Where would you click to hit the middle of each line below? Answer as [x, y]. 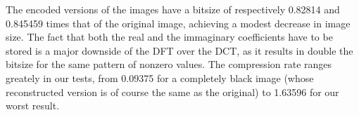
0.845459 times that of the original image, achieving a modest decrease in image [178, 23]
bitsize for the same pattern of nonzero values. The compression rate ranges [169, 64]
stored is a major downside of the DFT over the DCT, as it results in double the [179, 50]
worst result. [33, 106]
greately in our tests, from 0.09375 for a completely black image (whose [160, 77]
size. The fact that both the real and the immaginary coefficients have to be [169, 37]
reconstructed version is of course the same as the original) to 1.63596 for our [172, 92]
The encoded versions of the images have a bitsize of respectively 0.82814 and [173, 9]
